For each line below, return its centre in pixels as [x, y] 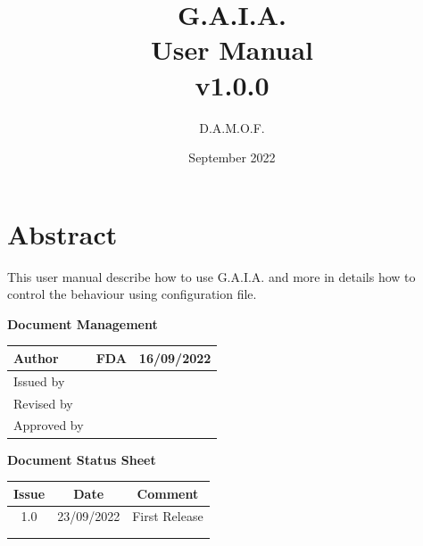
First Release [168, 516]
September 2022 [232, 157]
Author [36, 357]
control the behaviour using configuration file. [132, 294]
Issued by [39, 381]
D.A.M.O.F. [232, 127]
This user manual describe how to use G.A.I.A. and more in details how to [211, 276]
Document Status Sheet [82, 459]
